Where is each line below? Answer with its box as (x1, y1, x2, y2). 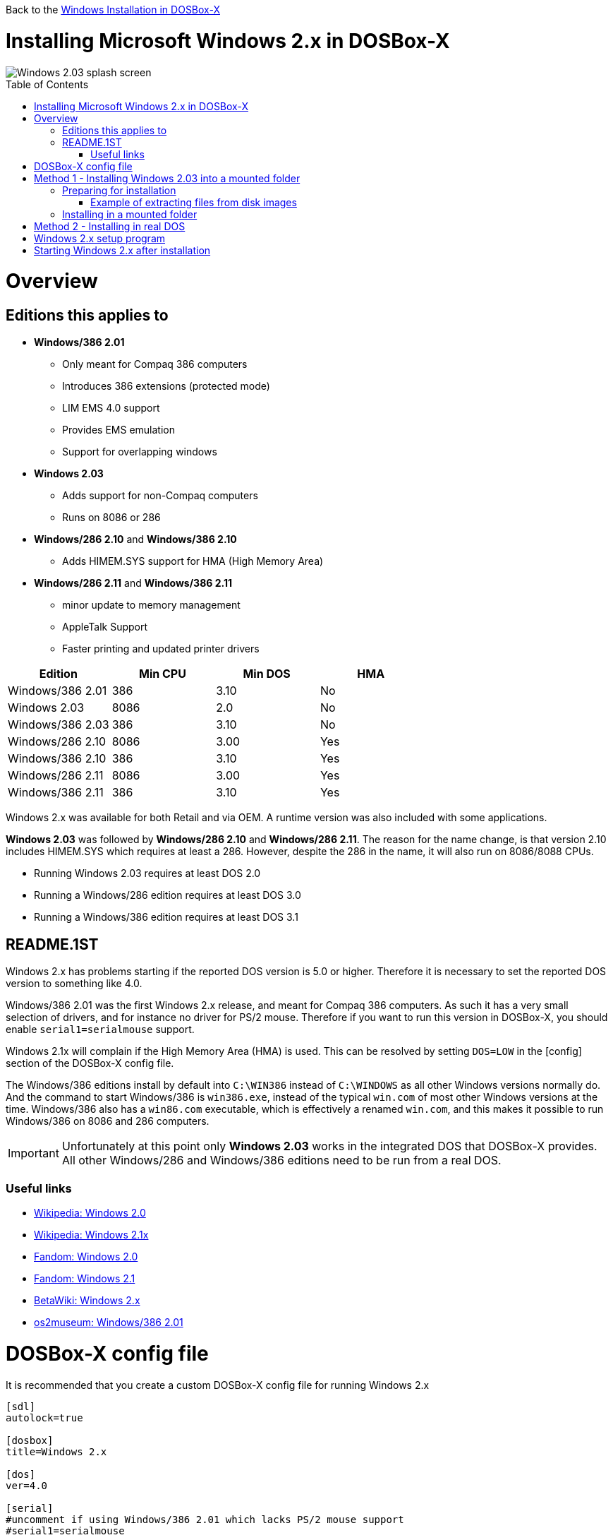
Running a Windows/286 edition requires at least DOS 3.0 (34, 889, 301, 902)
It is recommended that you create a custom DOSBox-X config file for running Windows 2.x (6, 1378, 430, 1391)
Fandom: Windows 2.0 (34, 1250, 138, 1263)
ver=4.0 (6, 1479, 48, 1491)
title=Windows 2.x (6, 1445, 107, 1457)
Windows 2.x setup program (34, 232, 166, 244)
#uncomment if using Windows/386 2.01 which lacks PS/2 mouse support (6, 1513, 404, 1525)
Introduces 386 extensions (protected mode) (62, 380, 270, 393)
